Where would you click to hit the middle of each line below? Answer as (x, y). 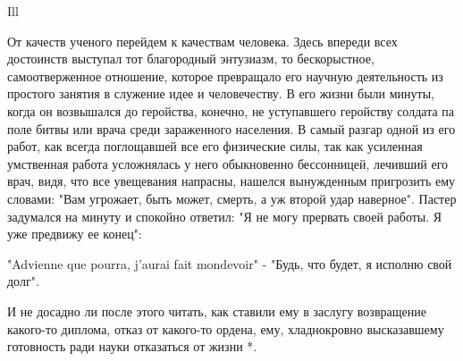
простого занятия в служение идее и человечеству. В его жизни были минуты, (221, 93)
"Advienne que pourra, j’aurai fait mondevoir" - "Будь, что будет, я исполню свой (230, 263)
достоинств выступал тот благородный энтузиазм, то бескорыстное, (191, 59)
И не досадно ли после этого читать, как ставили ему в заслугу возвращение (217, 311)
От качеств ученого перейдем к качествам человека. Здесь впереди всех (202, 41)
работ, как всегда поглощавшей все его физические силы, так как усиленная (215, 146)
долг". (23, 281)
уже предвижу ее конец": (75, 234)
